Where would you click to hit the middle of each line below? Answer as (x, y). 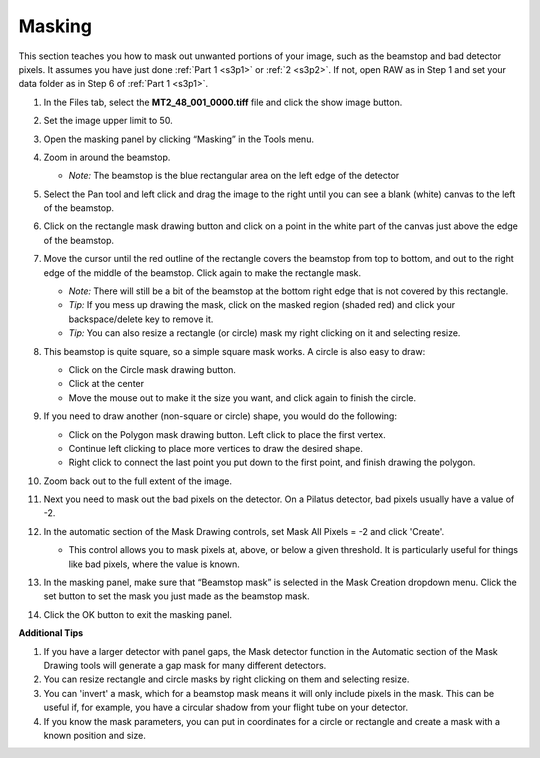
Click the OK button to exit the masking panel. (138, 614)
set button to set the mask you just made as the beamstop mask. (176, 596)
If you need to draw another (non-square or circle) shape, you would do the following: (220, 416)
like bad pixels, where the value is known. (154, 564)
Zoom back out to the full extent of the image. (138, 481)
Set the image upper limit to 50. (108, 121)
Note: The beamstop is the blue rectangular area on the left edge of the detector (234, 176)
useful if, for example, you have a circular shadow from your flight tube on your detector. (226, 707)
